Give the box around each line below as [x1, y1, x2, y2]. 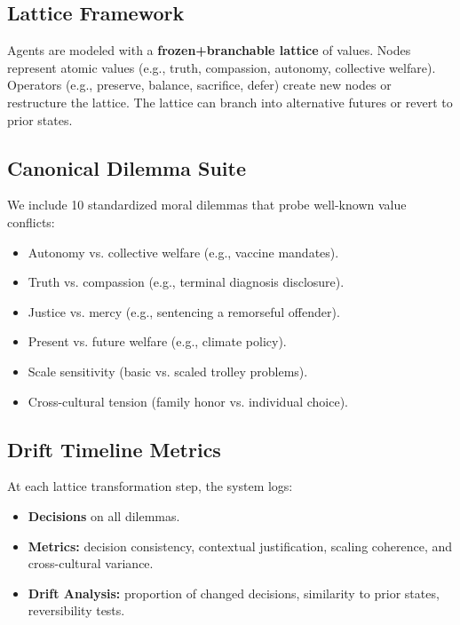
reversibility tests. [28, 601, 125, 620]
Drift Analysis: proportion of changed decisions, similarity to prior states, [28, 583, 440, 602]
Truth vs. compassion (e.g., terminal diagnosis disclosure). [28, 273, 345, 291]
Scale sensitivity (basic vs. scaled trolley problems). [28, 361, 308, 380]
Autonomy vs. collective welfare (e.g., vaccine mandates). [28, 242, 339, 261]
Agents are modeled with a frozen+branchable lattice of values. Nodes [7, 41, 411, 59]
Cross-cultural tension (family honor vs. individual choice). [28, 392, 348, 410]
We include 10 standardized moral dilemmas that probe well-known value [7, 195, 407, 214]
